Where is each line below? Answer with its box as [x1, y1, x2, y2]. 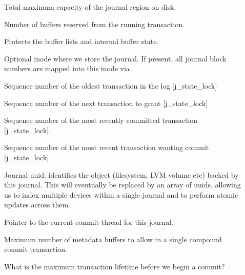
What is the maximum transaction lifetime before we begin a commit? [4, 261, 225, 271]
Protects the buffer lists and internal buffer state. [4, 36, 159, 47]
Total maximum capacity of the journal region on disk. [4, 2, 176, 12]
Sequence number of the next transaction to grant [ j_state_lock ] [4, 97, 208, 108]
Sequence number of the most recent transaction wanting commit [4, 142, 209, 153]
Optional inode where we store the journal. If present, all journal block [4, 53, 227, 64]
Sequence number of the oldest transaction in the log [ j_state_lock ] [4, 80, 217, 91]
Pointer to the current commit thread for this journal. [4, 216, 173, 227]
